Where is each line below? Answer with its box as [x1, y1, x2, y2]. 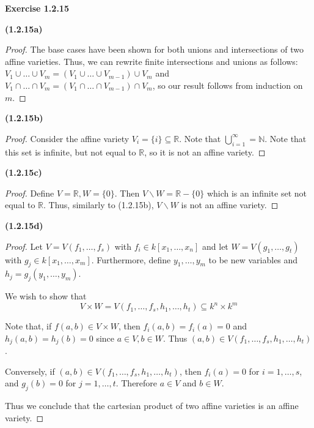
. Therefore [115, 377, 158, 389]
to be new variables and [208, 253, 298, 266]
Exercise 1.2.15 [5, 2, 69, 14]
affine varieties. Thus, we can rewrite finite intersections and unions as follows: [5, 54, 298, 67]
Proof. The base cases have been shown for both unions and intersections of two [5, 43, 304, 56]
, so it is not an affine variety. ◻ [144, 145, 266, 158]
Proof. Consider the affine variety [5, 132, 130, 145]
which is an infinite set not [206, 186, 307, 199]
